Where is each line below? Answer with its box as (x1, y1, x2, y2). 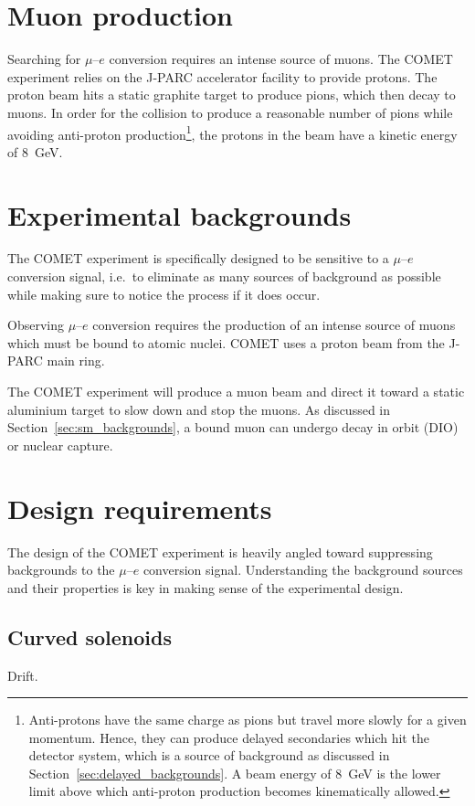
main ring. (47, 351, 105, 370)
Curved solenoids (7, 622, 172, 651)
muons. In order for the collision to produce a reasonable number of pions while (7, 102, 453, 122)
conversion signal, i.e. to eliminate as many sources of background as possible (7, 267, 441, 286)
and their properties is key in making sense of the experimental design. (7, 578, 404, 597)
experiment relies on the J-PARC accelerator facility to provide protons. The (7, 67, 438, 86)
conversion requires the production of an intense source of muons (92, 315, 456, 334)
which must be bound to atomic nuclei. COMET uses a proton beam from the (7, 333, 445, 352)
